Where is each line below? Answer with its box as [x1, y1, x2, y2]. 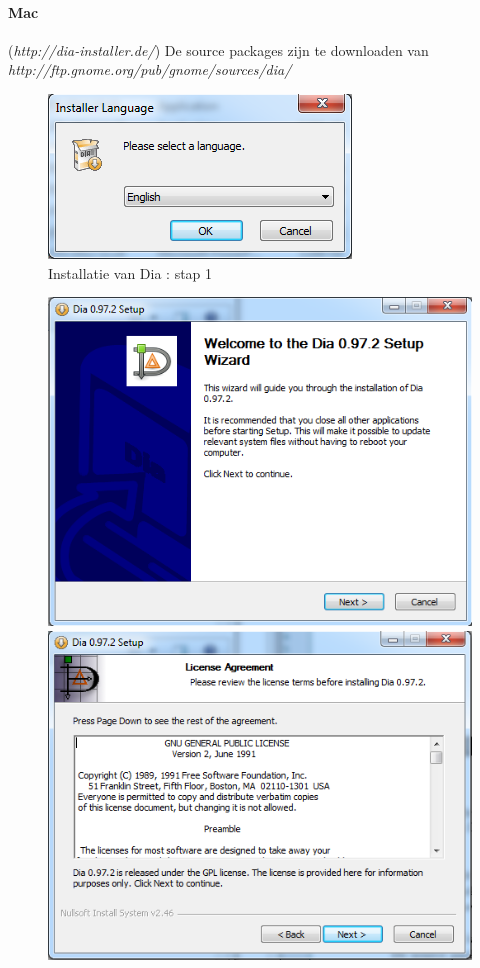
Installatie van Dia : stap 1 [48, 262, 213, 283]
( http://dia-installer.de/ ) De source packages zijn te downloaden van [8, 39, 429, 60]
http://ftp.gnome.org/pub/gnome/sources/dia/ [8, 59, 292, 80]
